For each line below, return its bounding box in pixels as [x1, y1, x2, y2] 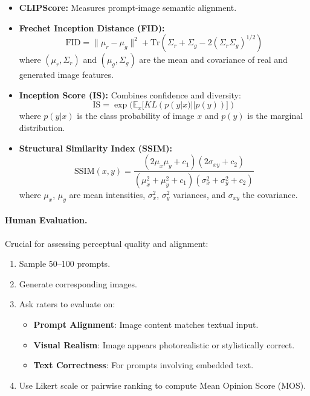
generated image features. [19, 68, 114, 81]
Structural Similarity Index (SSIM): [19, 141, 173, 154]
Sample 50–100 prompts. [19, 257, 111, 270]
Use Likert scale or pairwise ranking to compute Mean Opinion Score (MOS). [19, 378, 306, 391]
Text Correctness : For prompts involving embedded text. [33, 359, 254, 371]
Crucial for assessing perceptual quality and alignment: [5, 237, 208, 249]
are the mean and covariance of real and [139, 53, 288, 66]
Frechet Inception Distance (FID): [19, 21, 165, 34]
